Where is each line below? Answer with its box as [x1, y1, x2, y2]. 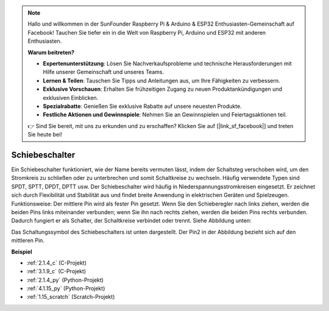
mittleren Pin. [11, 237, 45, 244]
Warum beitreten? [27, 49, 75, 56]
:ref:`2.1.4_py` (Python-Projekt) [26, 276, 104, 284]
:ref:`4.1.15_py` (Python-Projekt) [26, 285, 105, 292]
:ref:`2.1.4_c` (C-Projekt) [26, 259, 87, 266]
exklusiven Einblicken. [43, 94, 99, 101]
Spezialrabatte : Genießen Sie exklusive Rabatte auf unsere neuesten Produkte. [43, 102, 242, 110]
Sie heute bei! [27, 131, 62, 138]
